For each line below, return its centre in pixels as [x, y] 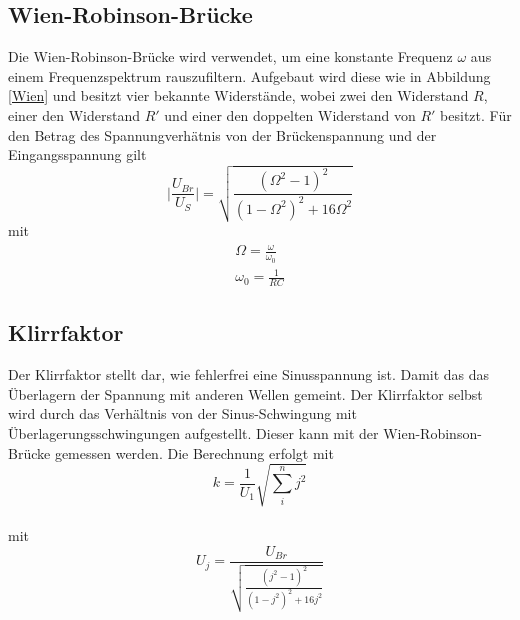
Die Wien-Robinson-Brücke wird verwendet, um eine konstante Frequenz [230, 56]
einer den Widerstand [74, 114]
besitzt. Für [476, 114]
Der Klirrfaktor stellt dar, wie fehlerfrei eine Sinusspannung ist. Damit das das [249, 374]
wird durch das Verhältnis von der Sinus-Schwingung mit [182, 413]
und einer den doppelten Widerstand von [290, 114]
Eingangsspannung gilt [77, 154]
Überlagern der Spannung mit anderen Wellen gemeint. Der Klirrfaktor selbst [245, 393]
